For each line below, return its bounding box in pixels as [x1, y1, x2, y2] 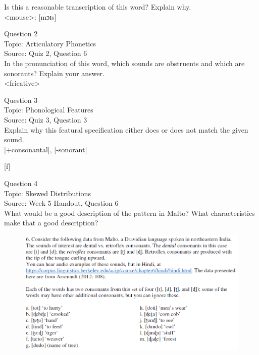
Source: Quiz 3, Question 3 [4, 114, 87, 125]
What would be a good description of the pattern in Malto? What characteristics [4, 207, 255, 218]
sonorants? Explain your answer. [4, 68, 105, 78]
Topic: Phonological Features [4, 104, 93, 115]
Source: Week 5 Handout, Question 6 [4, 198, 119, 208]
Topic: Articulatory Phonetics [4, 38, 96, 48]
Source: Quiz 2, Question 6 [4, 48, 87, 58]
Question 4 [4, 177, 38, 188]
